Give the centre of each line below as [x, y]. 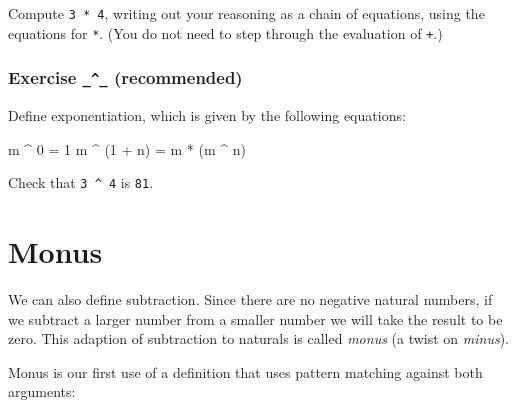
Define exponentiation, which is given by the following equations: [207, 115]
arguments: [42, 391]
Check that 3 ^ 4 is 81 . [81, 182]
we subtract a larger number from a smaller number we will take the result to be [255, 318]
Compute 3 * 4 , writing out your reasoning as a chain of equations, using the [246, 13]
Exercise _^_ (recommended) [125, 77]
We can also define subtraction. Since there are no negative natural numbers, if [250, 299]
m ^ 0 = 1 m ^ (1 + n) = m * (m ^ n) [127, 148]
